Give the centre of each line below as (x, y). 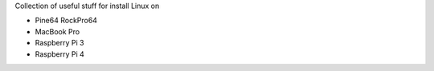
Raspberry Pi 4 (59, 54)
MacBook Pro (57, 31)
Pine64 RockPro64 (66, 21)
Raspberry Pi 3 (59, 43)
